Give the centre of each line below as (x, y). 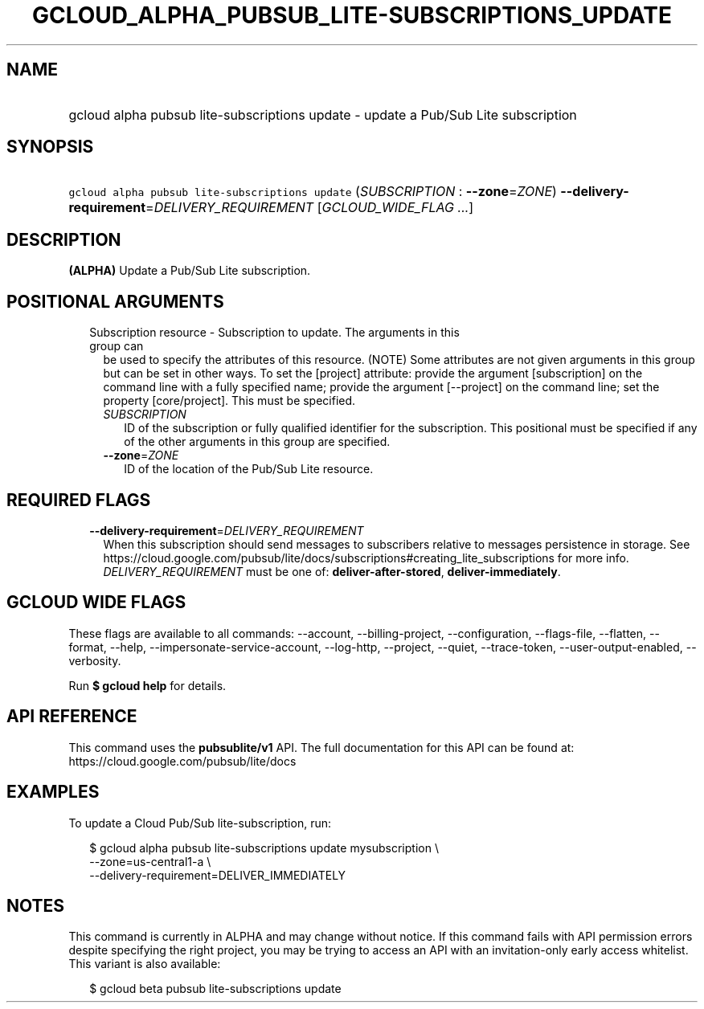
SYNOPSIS (50, 147)
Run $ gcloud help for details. (147, 685)
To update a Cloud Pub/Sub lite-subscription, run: (200, 823)
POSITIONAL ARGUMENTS (115, 301)
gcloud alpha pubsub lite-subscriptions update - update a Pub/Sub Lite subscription (323, 114)
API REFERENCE (72, 717)
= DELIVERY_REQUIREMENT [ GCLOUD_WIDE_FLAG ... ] (310, 208)
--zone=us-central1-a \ (150, 861)
